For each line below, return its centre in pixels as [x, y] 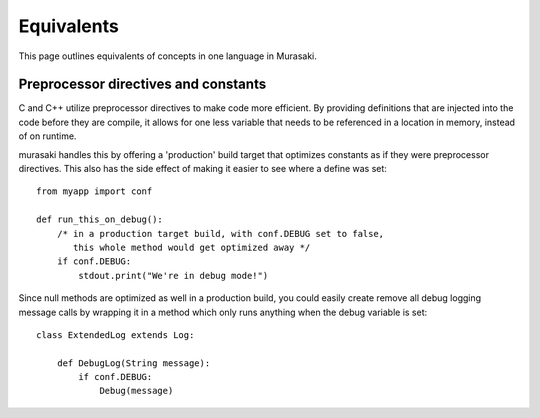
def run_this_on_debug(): [100, 219]
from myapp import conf [94, 191]
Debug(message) [136, 391]
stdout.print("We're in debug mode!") [173, 275]
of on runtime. [47, 136]
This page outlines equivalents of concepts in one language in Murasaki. [167, 56]
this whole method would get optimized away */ [192, 247]
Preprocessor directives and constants [142, 84]
